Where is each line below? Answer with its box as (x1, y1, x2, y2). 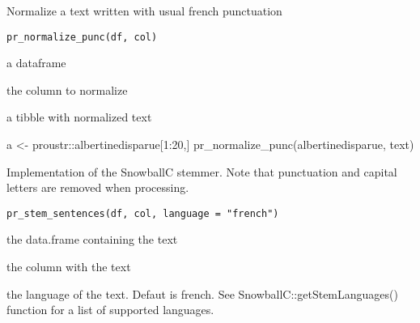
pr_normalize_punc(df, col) (6, 31, 158, 43)
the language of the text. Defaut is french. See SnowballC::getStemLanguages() (6, 285, 398, 302)
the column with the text (6, 258, 131, 275)
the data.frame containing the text (6, 231, 178, 248)
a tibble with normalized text (6, 108, 152, 125)
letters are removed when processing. (6, 179, 189, 196)
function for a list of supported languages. (6, 301, 214, 318)
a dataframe (6, 54, 66, 71)
